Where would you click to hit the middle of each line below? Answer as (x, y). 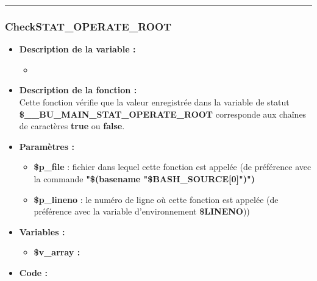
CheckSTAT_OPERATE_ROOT (88, 26)
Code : (34, 272)
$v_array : (57, 252)
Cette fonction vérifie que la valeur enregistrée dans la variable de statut (154, 102)
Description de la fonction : (78, 90)
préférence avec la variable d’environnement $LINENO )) (142, 211)
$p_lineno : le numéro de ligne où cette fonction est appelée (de (156, 199)
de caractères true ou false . (72, 126)
